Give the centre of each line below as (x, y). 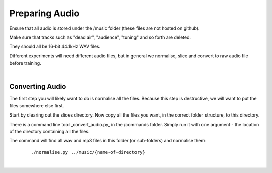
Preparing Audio (44, 13)
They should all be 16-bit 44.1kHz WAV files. (55, 47)
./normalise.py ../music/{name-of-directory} (88, 152)
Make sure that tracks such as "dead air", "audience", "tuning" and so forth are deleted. (100, 37)
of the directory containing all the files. (49, 131)
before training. (25, 63)
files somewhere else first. (37, 105)
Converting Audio (38, 86)
